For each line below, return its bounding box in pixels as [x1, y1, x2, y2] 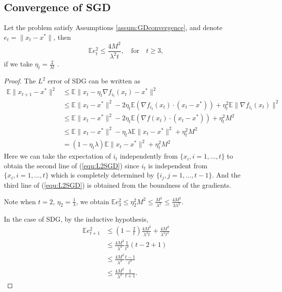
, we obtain [76, 196, 109, 206]
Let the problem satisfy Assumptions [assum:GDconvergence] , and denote [4, 22, 223, 32]
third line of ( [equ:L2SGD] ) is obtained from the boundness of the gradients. [4, 179, 232, 190]
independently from [120, 151, 178, 161]
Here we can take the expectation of [4, 151, 111, 161]
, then [53, 32, 71, 42]
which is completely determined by [50, 170, 154, 180]
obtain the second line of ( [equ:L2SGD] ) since [4, 160, 139, 170]
